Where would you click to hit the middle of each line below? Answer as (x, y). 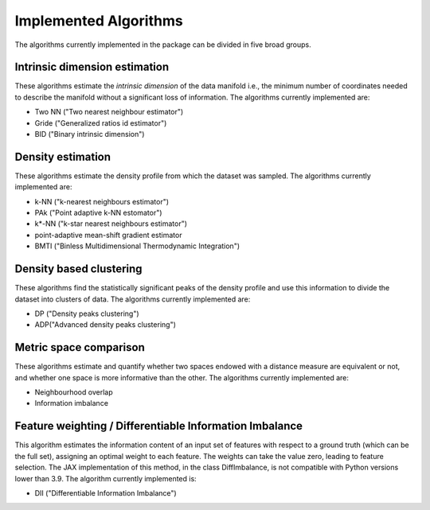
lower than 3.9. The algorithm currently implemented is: (106, 478)
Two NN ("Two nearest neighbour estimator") (109, 112)
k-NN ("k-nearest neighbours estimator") (102, 201)
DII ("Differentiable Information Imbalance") (106, 492)
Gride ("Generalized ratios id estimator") (101, 123)
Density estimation (63, 156)
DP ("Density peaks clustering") (87, 313)
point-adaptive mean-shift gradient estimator (108, 235)
